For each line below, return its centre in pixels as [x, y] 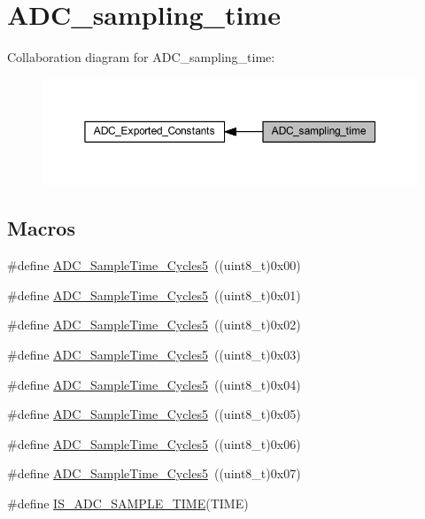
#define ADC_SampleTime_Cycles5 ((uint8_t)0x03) [154, 355]
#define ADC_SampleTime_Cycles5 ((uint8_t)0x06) [154, 443]
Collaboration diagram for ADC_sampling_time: [141, 57]
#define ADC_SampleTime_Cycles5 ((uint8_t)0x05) [154, 414]
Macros [41, 228]
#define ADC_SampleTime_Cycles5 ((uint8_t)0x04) [154, 384]
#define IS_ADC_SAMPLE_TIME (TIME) [128, 503]
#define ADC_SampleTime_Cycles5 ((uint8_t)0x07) [154, 473]
